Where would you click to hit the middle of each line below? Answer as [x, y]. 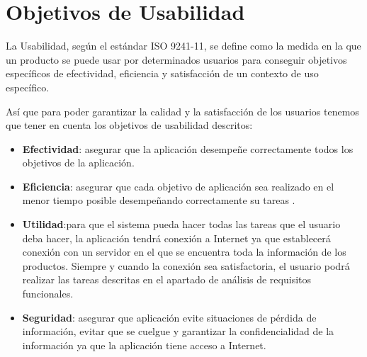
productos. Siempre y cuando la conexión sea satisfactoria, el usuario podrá [186, 265]
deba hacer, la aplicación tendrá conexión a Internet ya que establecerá [176, 238]
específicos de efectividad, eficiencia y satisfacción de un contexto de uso [162, 73]
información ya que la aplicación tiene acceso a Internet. [144, 345]
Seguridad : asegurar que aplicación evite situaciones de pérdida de [169, 317]
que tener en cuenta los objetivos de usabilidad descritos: [129, 125]
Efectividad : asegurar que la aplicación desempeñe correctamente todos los [188, 148]
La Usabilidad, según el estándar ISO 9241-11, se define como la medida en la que [183, 46]
